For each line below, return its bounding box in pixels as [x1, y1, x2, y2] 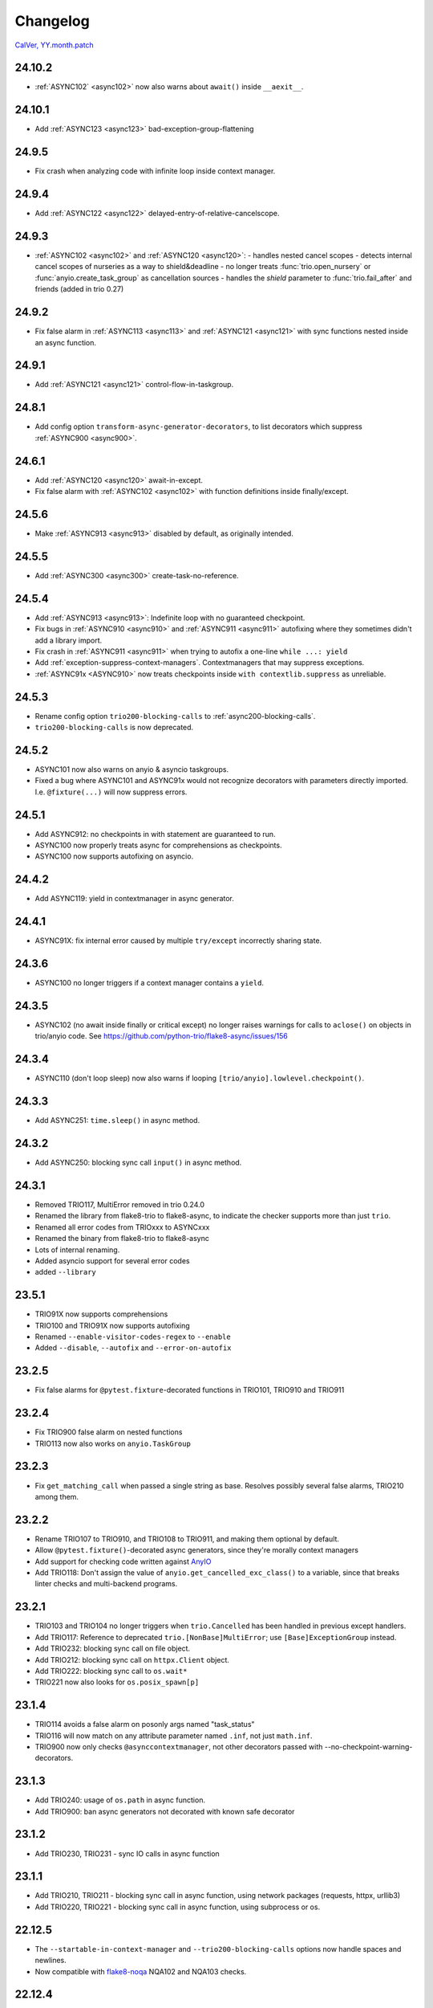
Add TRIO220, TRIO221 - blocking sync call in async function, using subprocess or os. [34, 1902, 321, 1912]
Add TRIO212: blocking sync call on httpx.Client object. [34, 1655, 230, 1664]
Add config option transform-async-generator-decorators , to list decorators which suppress [34, 422, 362, 431]
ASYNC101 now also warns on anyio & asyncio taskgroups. [34, 764, 229, 774]
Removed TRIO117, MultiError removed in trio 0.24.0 [34, 1200, 204, 1210]
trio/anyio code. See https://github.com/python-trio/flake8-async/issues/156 [34, 1031, 289, 1041]
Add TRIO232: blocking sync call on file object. [34, 1643, 191, 1654]
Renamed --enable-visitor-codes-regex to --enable [34, 1332, 232, 1341]
